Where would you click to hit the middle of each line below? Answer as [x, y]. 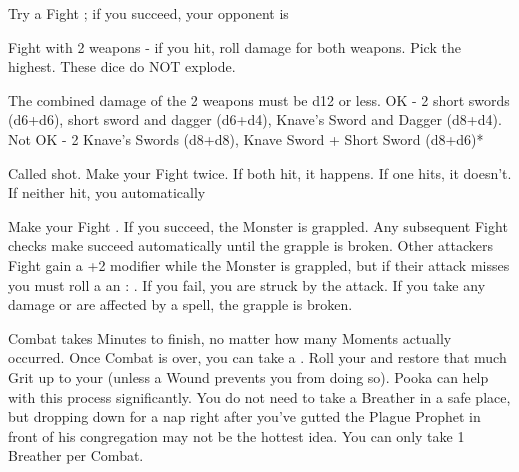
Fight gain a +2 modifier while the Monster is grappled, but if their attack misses [259, 264]
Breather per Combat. [76, 455]
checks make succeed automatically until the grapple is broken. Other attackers [250, 245]
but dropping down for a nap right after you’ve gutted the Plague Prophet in [244, 416]
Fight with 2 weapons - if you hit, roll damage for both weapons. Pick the [234, 46]
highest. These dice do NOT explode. [122, 66]
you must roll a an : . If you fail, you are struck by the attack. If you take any [247, 284]
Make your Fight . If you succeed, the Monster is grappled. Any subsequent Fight [258, 225]
